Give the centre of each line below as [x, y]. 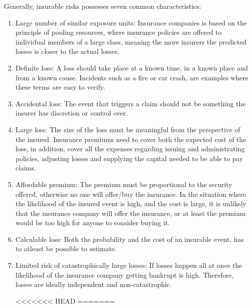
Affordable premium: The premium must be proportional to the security [124, 184]
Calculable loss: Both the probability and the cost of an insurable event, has [129, 239]
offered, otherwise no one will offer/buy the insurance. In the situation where [131, 194]
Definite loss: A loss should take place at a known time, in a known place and [132, 67]
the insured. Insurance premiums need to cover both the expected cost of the [131, 139]
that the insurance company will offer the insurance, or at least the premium [130, 213]
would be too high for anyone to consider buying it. [92, 223]
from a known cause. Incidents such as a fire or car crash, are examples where [132, 77]
